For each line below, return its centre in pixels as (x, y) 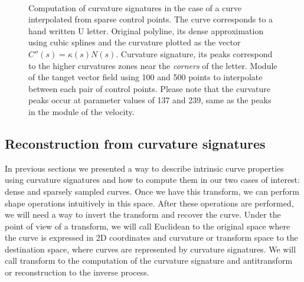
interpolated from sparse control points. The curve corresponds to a (151, 19)
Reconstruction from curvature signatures (135, 143)
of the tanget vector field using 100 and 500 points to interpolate (146, 77)
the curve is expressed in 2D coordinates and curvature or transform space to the (151, 237)
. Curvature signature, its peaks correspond (194, 53)
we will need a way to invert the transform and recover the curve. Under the (143, 214)
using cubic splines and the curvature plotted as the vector (135, 42)
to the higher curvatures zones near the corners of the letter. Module (153, 65)
